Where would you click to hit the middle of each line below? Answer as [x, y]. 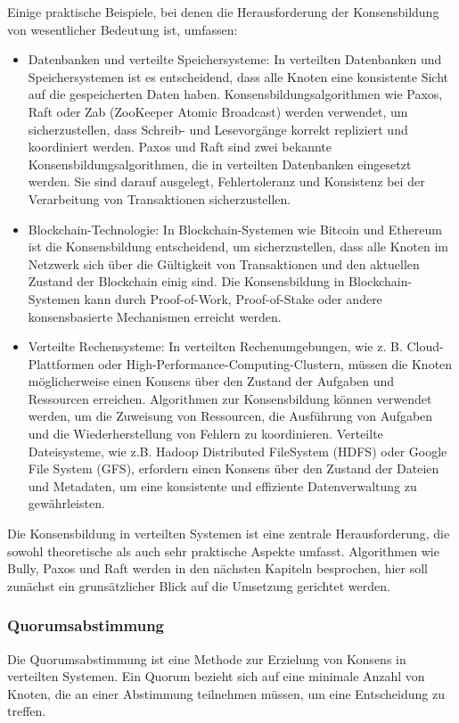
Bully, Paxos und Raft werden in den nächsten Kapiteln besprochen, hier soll [217, 568]
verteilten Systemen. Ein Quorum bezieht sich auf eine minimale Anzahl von [216, 676]
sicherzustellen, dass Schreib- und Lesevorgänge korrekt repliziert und [218, 129]
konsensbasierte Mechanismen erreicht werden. [155, 316]
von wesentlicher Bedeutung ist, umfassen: [123, 29]
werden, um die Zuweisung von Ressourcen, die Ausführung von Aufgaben [230, 416]
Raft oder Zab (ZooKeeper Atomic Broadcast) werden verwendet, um [218, 111]
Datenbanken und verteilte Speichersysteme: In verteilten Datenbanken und [235, 59]
